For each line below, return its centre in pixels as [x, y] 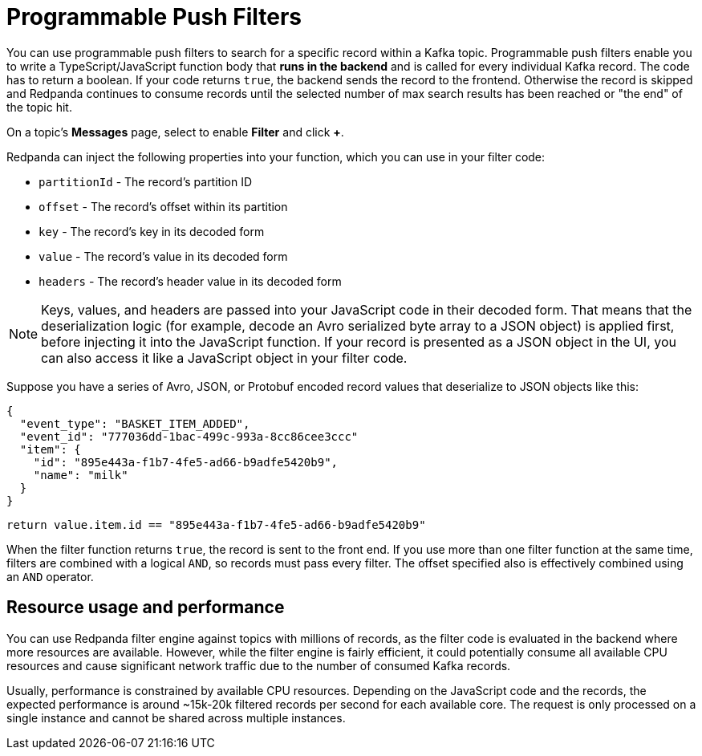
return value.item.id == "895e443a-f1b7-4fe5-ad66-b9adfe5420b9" [216, 524]
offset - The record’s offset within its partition [163, 206]
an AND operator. [50, 576]
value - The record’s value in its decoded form [163, 256]
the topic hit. [39, 107]
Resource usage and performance [146, 608]
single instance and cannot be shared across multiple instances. [176, 717]
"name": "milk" [81, 475]
